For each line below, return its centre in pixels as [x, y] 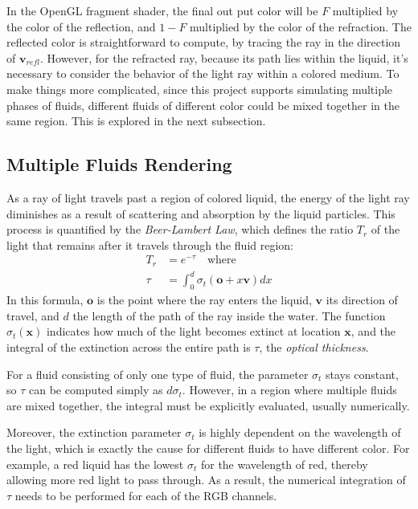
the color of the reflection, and [81, 26]
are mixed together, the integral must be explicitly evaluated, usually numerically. [208, 405]
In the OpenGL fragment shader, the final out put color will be [162, 10]
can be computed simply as [96, 390]
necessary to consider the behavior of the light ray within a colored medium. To [203, 73]
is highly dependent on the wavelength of [300, 432]
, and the [373, 331]
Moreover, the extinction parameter [94, 432]
